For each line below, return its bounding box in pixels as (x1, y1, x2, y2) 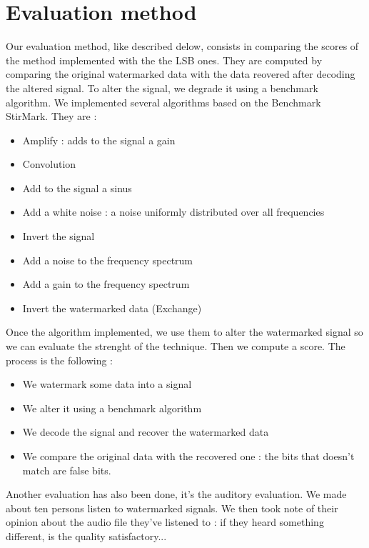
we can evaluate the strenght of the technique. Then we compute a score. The (6, 339, 345, 354)
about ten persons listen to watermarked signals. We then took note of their (6, 500, 338, 515)
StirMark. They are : (6, 109, 97, 124)
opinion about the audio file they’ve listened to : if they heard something (6, 514, 324, 529)
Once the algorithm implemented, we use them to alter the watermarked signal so (6, 324, 363, 339)
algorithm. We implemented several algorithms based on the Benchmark (6, 94, 321, 109)
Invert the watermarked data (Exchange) (22, 300, 202, 315)
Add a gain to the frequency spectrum (22, 277, 190, 292)
